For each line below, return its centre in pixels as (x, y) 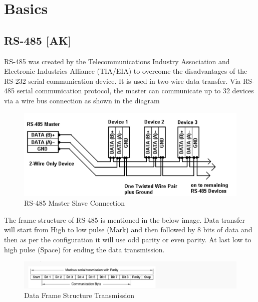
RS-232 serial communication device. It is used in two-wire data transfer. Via (122, 81)
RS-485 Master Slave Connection (74, 203)
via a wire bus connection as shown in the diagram (82, 100)
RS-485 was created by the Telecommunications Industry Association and (117, 61)
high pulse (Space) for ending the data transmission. (84, 249)
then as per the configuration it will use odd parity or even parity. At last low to (128, 240)
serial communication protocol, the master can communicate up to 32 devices (135, 91)
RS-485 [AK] (38, 40)
